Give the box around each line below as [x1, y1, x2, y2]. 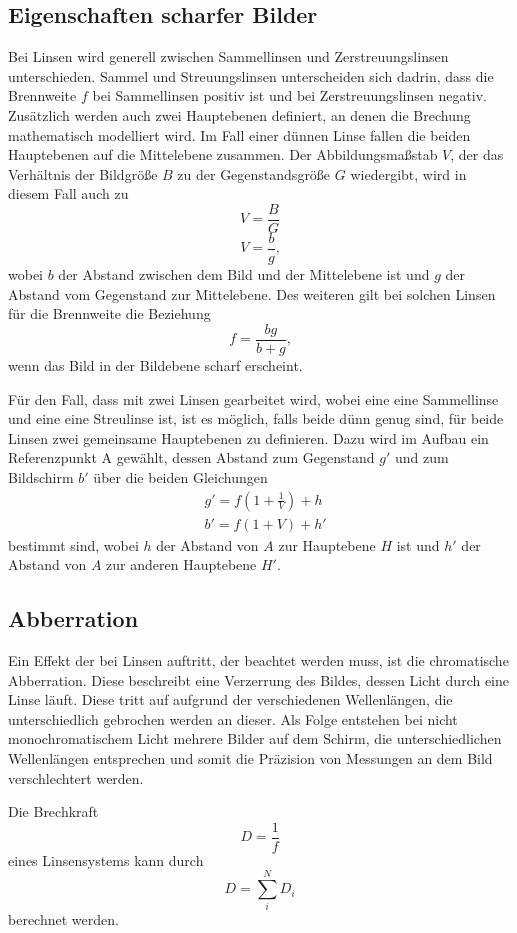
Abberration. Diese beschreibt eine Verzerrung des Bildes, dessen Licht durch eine [8, 669, 510, 690]
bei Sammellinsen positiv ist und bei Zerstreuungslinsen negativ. [92, 85, 488, 106]
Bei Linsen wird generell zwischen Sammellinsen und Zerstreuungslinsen [8, 46, 449, 67]
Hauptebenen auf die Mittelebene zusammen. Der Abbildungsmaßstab [8, 144, 438, 165]
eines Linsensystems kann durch [8, 849, 204, 870]
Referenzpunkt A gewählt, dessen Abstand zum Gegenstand [8, 447, 375, 468]
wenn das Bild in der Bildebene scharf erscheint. [8, 354, 303, 375]
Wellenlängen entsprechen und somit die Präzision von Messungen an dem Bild [8, 747, 493, 768]
